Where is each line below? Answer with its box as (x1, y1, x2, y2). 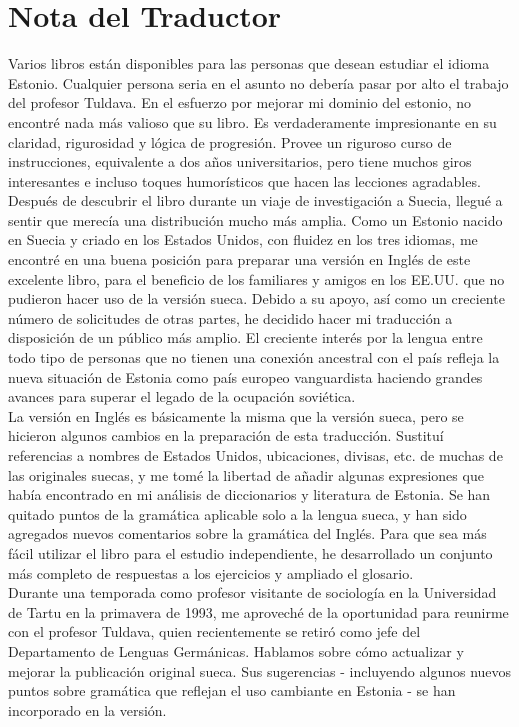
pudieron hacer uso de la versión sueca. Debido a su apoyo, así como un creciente (8, 288, 505, 309)
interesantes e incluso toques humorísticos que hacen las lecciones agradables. (8, 170, 481, 191)
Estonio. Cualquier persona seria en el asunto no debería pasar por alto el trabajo (8, 72, 509, 93)
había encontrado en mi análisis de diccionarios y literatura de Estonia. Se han (8, 484, 491, 505)
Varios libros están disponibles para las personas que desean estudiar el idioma (8, 53, 490, 74)
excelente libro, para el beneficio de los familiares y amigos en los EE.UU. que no (8, 268, 505, 289)
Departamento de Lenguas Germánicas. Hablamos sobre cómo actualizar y (8, 640, 464, 661)
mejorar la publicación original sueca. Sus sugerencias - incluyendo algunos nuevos (8, 660, 512, 681)
